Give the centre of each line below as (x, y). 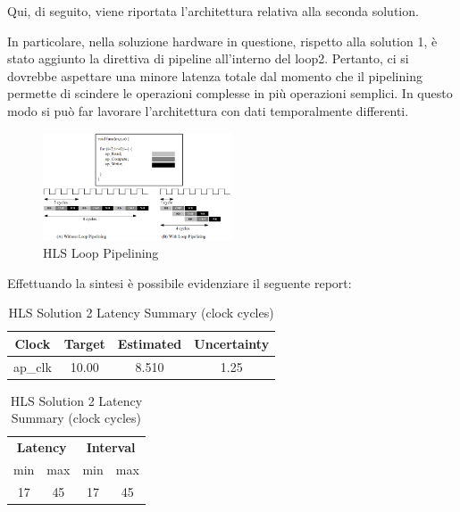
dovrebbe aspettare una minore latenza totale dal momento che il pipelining (215, 75)
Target (84, 343)
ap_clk (33, 366)
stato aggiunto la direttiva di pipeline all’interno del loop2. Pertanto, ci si (208, 58)
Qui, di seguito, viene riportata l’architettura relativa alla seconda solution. (213, 11)
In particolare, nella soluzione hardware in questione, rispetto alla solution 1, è (222, 41)
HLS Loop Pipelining (101, 252)
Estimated (150, 343)
